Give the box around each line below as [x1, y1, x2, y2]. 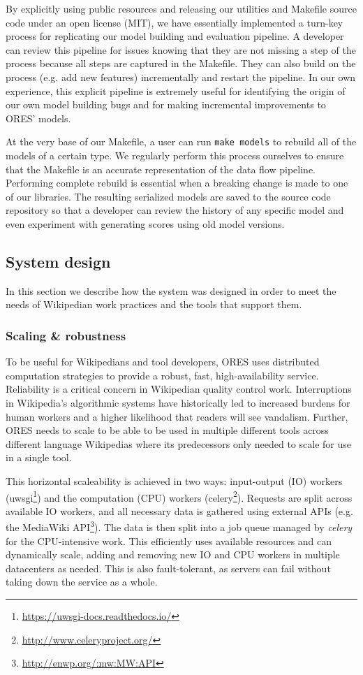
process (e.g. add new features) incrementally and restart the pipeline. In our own [6, 69, 356, 84]
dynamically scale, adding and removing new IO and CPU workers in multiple [6, 547, 340, 562]
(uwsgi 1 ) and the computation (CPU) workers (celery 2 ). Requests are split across [6, 488, 353, 505]
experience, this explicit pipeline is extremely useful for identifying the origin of [6, 83, 346, 98]
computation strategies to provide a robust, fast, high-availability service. [6, 368, 319, 382]
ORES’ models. [6, 110, 71, 125]
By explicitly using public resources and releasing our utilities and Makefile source [6, 1, 357, 15]
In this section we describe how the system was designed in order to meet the [6, 283, 336, 298]
